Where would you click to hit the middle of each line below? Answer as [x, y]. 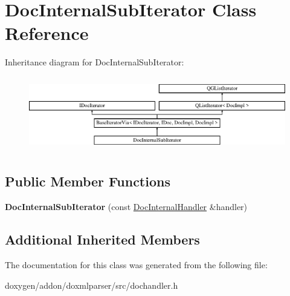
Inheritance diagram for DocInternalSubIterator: [95, 62]
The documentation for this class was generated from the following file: [136, 265]
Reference [47, 33]
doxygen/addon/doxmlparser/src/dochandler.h [92, 285]
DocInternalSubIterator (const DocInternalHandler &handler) [126, 207]
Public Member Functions [88, 181]
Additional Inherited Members [102, 239]
